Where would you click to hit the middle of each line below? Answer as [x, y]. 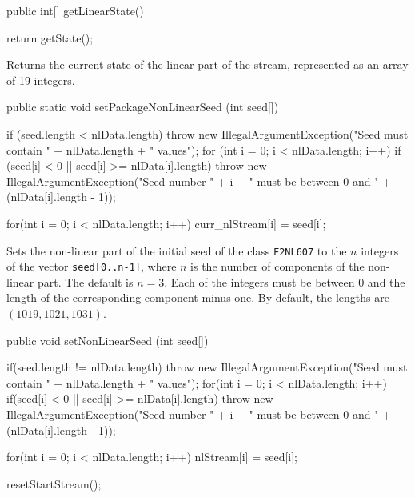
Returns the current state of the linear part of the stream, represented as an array [207, 64]
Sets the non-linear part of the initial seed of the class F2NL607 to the [177, 250]
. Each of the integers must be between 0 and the [285, 281]
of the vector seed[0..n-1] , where [92, 266]
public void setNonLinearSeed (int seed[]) [108, 340]
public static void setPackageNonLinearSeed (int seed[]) [143, 107]
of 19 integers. [41, 80]
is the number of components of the [277, 266]
